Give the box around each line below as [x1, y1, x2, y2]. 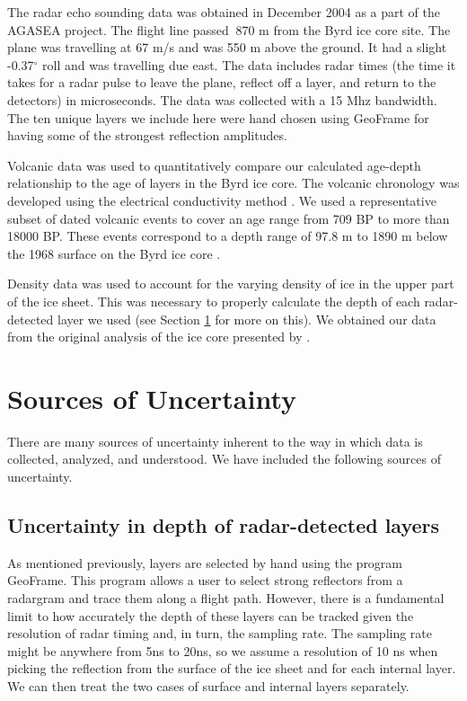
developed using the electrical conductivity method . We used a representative [7, 191, 436, 209]
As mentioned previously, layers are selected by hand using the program [7, 553, 403, 572]
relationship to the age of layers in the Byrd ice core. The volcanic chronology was [7, 173, 460, 192]
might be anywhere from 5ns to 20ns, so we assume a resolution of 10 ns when [7, 641, 438, 660]
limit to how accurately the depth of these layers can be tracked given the [7, 606, 414, 625]
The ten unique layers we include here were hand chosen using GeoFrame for [7, 108, 429, 127]
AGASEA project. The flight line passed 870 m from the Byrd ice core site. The [7, 20, 451, 39]
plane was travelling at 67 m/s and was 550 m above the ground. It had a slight [7, 38, 447, 57]
